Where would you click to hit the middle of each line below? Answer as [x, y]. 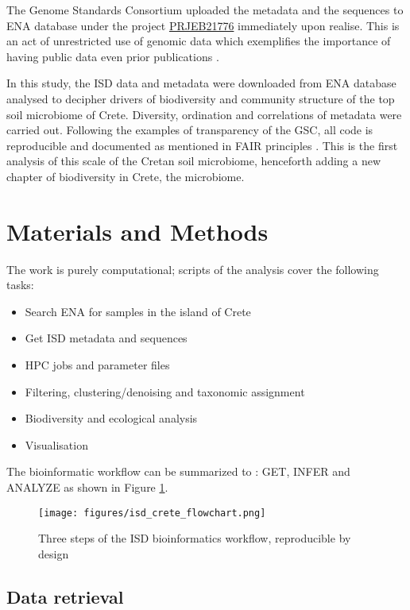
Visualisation [56, 444]
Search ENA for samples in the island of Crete [138, 311]
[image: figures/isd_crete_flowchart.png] [152, 513]
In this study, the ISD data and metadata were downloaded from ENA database [201, 83]
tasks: [20, 285]
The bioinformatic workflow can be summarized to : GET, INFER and [178, 471]
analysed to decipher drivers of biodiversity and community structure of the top [201, 98]
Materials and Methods [137, 231]
